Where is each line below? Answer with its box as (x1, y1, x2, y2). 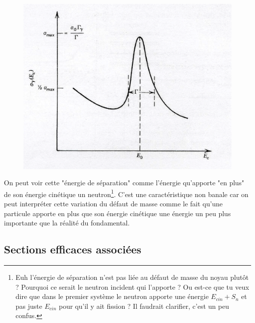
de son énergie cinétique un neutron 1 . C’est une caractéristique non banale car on (4, 187, 249, 199)
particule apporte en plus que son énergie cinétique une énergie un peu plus (4, 208, 231, 218)
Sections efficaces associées (4, 242, 142, 257)
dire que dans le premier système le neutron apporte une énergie (15, 291, 209, 301)
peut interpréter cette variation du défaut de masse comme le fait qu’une (4, 199, 223, 209)
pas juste (15, 300, 43, 311)
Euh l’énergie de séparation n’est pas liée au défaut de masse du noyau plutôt (15, 272, 249, 282)
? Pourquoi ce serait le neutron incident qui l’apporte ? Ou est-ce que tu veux (15, 281, 249, 292)
